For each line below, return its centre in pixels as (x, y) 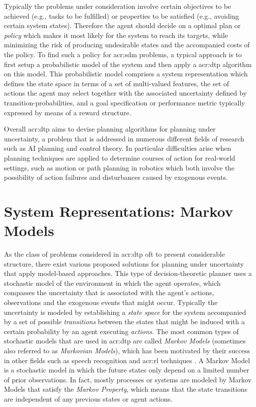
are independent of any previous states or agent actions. (88, 398)
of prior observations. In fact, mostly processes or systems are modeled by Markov (128, 379)
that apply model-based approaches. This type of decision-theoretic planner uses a (128, 273)
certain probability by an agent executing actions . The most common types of (121, 331)
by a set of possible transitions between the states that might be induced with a (125, 322)
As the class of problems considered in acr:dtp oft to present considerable (114, 254)
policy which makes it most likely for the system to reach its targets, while (116, 35)
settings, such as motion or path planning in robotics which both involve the (119, 167)
